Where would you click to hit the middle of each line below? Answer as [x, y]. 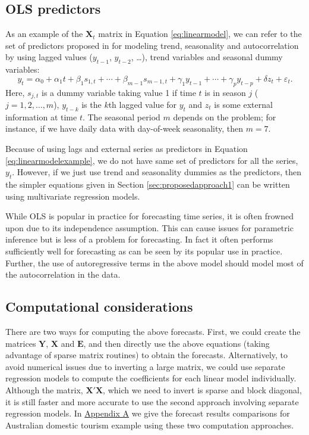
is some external [243, 105]
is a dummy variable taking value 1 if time [119, 92]
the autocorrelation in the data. [63, 274]
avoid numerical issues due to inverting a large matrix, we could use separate [145, 366]
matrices [21, 343]
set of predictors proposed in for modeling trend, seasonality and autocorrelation [152, 45]
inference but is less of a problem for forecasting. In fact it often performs [139, 239]
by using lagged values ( [49, 57]
